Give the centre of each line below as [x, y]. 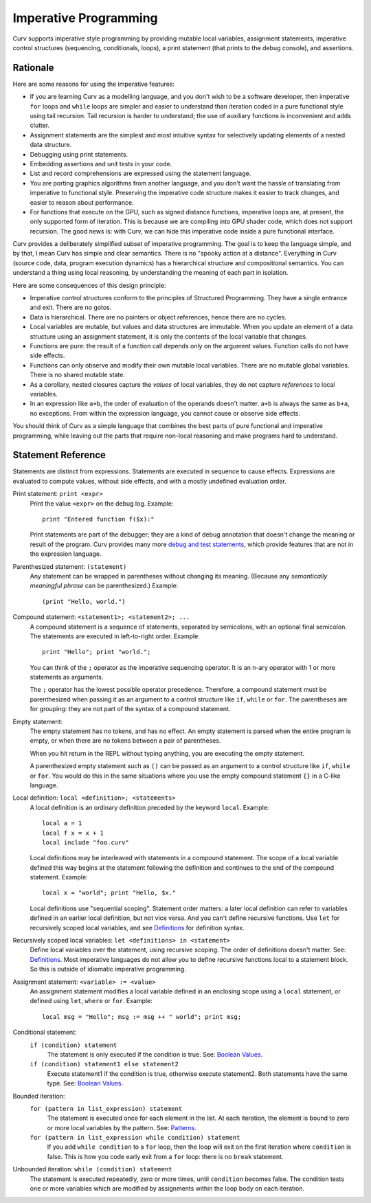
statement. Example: [59, 877]
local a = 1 [62, 823]
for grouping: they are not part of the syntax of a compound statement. [130, 709]
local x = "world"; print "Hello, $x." [109, 893]
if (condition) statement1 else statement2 [104, 1064]
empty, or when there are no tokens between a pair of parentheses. [125, 741]
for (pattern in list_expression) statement [106, 1109]
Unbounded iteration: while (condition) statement [92, 1169]
